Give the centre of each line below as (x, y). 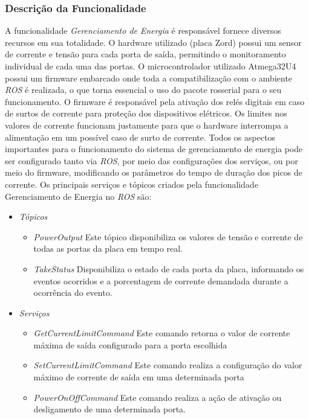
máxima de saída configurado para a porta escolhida (130, 344)
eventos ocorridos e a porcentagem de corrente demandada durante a (161, 280)
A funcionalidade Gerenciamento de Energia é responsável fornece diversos (143, 30)
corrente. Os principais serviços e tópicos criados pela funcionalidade (132, 184)
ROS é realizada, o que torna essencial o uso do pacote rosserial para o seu (143, 90)
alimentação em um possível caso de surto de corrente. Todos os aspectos (140, 137)
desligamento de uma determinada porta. (109, 409)
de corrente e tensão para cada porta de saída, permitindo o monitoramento (145, 54)
